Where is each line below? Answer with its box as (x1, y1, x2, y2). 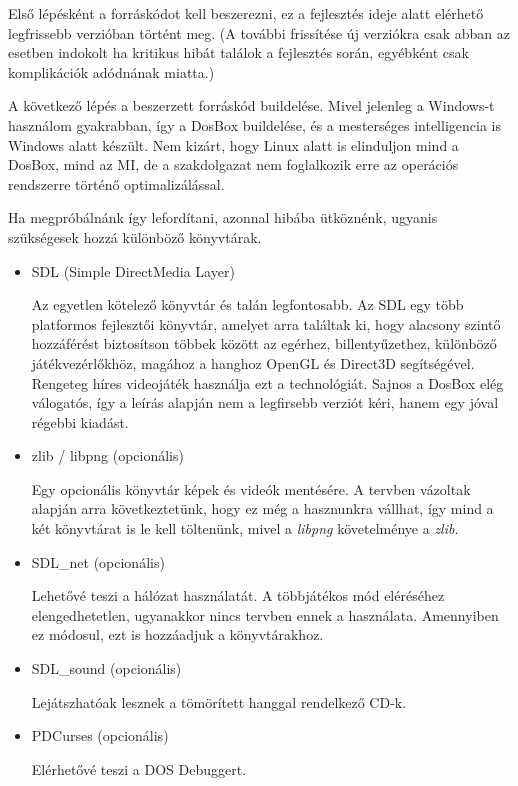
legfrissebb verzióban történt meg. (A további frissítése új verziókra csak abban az (8, 22, 510, 43)
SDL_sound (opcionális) (31, 658, 182, 679)
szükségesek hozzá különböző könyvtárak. (8, 226, 262, 247)
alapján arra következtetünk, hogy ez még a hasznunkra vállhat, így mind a (31, 498, 494, 519)
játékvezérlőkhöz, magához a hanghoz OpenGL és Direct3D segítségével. (31, 352, 475, 373)
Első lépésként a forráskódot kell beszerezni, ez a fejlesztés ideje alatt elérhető (8, 3, 484, 23)
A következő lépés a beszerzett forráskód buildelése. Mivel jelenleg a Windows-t (8, 95, 495, 116)
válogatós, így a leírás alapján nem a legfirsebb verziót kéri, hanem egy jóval (31, 392, 499, 413)
